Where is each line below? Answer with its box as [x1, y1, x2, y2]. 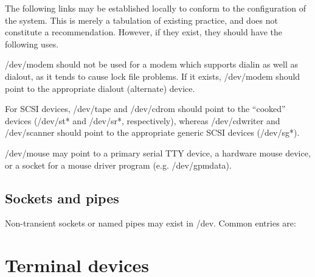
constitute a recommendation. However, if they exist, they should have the [5, 26, 283, 38]
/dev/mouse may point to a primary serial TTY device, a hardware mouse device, [5, 146, 311, 159]
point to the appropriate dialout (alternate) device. [5, 82, 195, 94]
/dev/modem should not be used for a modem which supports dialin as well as [5, 58, 298, 71]
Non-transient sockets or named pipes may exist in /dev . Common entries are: [5, 217, 296, 230]
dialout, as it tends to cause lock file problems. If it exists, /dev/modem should [5, 69, 300, 82]
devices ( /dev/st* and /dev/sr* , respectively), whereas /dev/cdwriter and [5, 114, 280, 127]
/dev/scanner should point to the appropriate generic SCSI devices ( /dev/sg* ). [5, 126, 300, 139]
